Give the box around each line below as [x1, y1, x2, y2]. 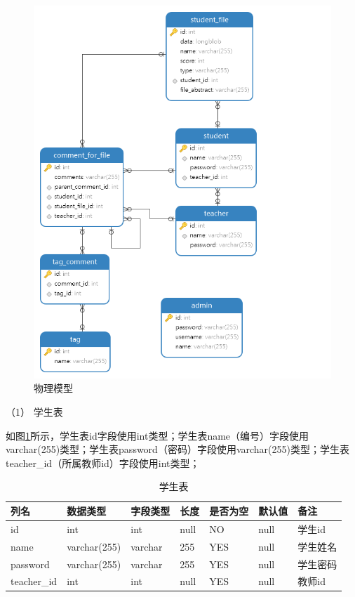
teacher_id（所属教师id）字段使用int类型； [6, 455, 200, 470]
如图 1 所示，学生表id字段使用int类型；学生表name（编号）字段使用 [6, 428, 309, 442]
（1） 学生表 [6, 405, 63, 419]
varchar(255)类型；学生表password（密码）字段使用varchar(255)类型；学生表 [6, 442, 349, 457]
